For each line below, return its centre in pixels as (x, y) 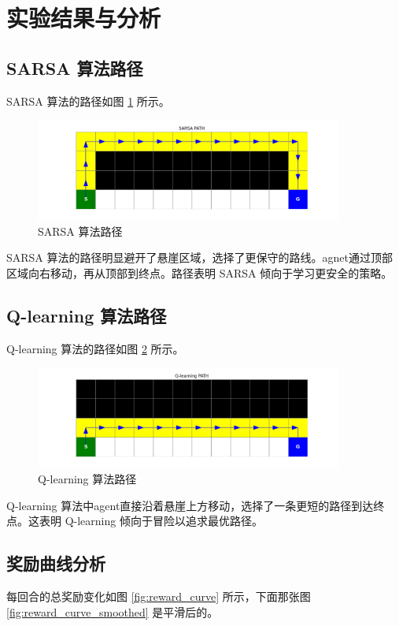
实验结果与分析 (84, 18)
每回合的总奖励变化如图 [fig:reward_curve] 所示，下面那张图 (159, 596)
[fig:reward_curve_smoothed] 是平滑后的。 (113, 611)
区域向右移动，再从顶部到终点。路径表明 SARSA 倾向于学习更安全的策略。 (199, 273)
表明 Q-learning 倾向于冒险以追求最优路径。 (151, 521)
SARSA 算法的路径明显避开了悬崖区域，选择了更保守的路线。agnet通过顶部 (199, 257)
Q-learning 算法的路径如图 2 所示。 (95, 348)
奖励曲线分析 (56, 563)
